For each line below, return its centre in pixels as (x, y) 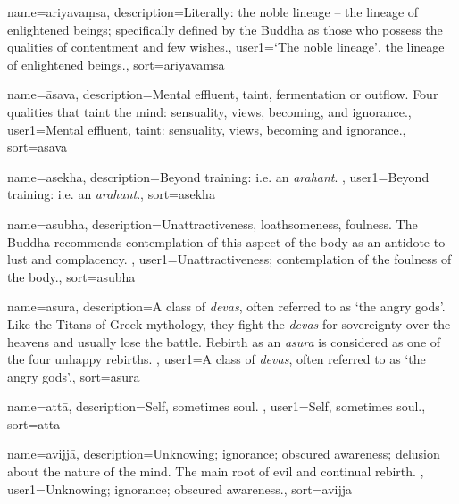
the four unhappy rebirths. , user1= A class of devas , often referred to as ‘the (217, 359)
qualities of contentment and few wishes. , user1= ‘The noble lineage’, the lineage (226, 47)
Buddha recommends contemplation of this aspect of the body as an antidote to (226, 241)
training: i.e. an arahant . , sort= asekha (111, 194)
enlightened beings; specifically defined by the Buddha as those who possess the (225, 29)
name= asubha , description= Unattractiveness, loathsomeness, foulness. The (213, 223)
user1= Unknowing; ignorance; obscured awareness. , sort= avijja (180, 488)
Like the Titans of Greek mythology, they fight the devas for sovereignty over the (229, 323)
